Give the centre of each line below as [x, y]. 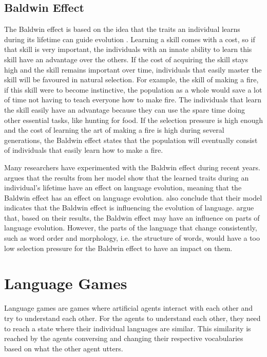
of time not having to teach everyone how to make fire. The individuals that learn [133, 100]
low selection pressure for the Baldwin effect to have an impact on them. [118, 248]
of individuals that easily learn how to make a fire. [84, 150]
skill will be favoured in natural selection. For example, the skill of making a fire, [131, 79]
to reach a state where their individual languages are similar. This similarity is [128, 328]
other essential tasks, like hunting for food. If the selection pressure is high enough [133, 120]
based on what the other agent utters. [64, 348]
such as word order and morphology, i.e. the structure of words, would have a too [132, 238]
